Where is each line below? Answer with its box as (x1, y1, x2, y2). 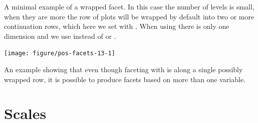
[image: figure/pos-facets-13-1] (4, 50, 115, 57)
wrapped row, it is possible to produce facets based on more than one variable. (4, 74, 246, 84)
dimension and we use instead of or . (4, 30, 116, 41)
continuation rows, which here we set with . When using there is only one (4, 21, 229, 31)
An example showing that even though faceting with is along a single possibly (4, 64, 243, 75)
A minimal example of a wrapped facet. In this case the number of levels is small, (4, 1, 254, 11)
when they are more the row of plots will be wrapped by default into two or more (4, 11, 254, 21)
